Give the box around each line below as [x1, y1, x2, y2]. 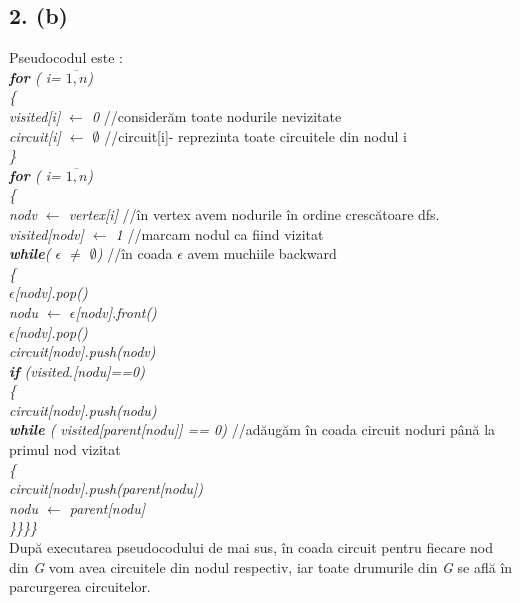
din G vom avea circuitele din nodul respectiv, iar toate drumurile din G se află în [9, 556, 513, 577]
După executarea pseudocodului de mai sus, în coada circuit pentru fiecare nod [9, 537, 493, 558]
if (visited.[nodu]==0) [9, 360, 145, 381]
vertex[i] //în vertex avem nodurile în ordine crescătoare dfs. [68, 203, 440, 224]
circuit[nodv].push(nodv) [9, 341, 156, 362]
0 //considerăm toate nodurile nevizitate [91, 105, 342, 126]
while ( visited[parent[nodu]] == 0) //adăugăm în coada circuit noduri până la [9, 419, 496, 440]
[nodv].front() [75, 301, 157, 322]
